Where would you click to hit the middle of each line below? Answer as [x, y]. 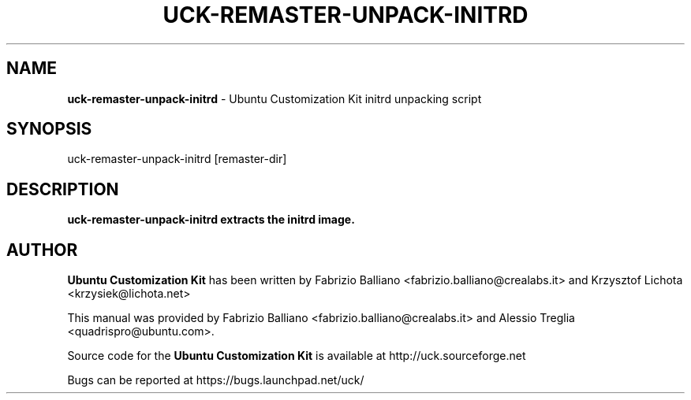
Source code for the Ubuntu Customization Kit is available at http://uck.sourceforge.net [297, 356]
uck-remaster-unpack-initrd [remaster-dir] [177, 159]
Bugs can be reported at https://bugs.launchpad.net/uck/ [216, 380]
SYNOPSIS [49, 129]
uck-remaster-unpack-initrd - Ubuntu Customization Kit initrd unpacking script [275, 98]
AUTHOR [42, 250]
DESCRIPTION [63, 189]
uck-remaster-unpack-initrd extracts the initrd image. [211, 220]
